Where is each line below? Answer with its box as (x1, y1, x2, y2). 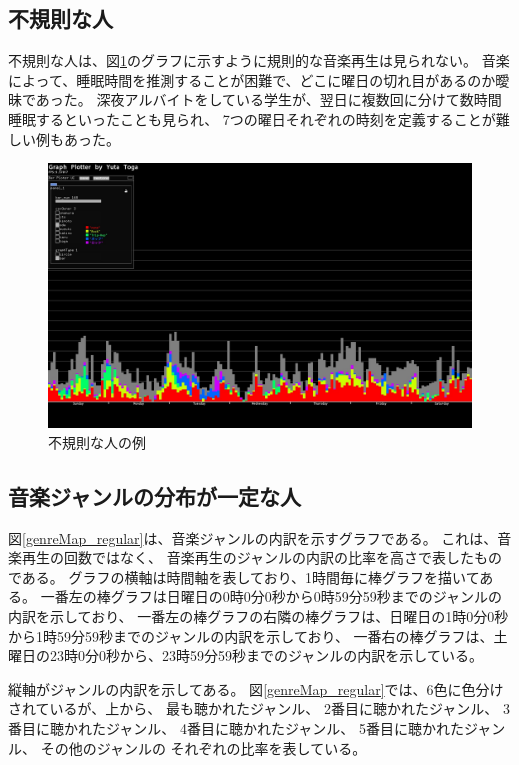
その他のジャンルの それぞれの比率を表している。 (40, 737, 367, 758)
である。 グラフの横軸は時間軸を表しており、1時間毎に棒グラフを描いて (8, 566, 480, 587)
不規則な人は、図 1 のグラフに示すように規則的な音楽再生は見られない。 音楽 (8, 50, 510, 71)
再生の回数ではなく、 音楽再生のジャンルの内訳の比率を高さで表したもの (21, 547, 502, 568)
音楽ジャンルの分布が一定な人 (8, 480, 301, 511)
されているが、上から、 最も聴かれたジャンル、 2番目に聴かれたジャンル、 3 (8, 698, 510, 719)
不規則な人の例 (48, 431, 146, 452)
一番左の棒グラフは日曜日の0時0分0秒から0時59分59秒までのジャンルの (40, 586, 502, 607)
